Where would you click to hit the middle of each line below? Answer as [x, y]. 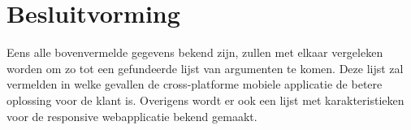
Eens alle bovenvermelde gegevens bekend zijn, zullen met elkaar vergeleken [195, 52]
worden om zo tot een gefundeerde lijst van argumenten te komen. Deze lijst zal [205, 68]
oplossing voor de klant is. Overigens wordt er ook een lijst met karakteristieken [205, 100]
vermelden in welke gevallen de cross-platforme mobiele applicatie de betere [195, 84]
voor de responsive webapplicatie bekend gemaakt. [132, 116]
